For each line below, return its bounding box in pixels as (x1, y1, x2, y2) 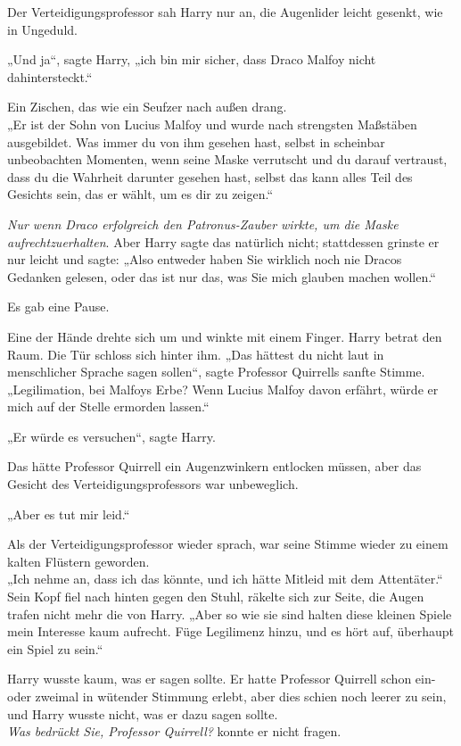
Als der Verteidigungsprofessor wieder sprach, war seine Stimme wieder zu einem (7, 535, 449, 553)
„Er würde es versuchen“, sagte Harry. (7, 427, 216, 445)
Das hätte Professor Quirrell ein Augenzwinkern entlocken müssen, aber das (7, 457, 422, 476)
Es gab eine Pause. (7, 297, 110, 316)
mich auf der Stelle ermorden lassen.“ (7, 397, 210, 416)
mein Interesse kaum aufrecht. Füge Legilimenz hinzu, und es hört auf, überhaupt (7, 622, 455, 641)
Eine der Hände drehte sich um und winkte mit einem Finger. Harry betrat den (7, 327, 442, 345)
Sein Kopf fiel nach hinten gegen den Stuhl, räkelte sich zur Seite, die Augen (7, 587, 424, 606)
